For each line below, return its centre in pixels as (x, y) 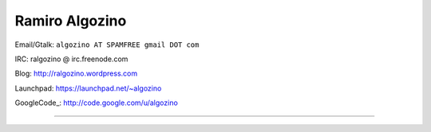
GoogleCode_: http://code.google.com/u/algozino (97, 103)
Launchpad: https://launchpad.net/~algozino (88, 88)
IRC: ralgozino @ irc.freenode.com (71, 59)
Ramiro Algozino (71, 21)
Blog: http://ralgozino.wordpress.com (76, 74)
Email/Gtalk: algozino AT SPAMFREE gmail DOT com (107, 45)
